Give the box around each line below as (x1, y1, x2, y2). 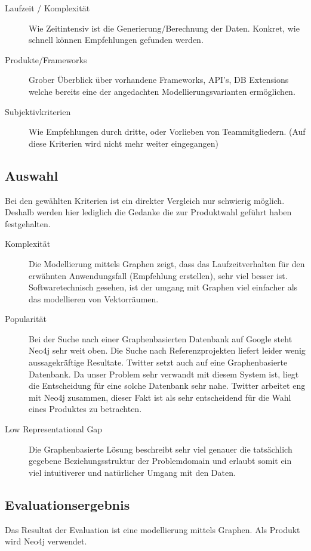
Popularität (5, 312, 47, 325)
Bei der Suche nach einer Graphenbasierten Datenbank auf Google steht (29, 332, 292, 345)
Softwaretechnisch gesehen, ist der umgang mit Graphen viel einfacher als (29, 281, 298, 293)
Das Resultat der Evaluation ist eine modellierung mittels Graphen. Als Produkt (5, 523, 300, 535)
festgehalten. (5, 217, 51, 230)
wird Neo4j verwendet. (5, 535, 87, 547)
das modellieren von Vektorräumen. (29, 292, 159, 305)
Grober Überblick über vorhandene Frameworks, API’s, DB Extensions (29, 73, 289, 86)
